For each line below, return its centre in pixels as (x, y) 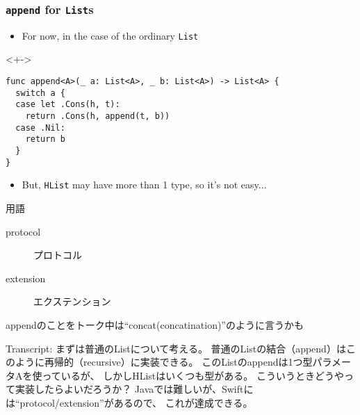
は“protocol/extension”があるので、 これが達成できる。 (129, 402)
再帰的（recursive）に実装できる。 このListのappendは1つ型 (178, 362)
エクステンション (72, 301)
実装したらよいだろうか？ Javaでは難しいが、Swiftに (134, 389)
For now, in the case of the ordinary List (110, 35)
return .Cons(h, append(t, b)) (98, 116)
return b (45, 139)
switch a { (40, 93)
